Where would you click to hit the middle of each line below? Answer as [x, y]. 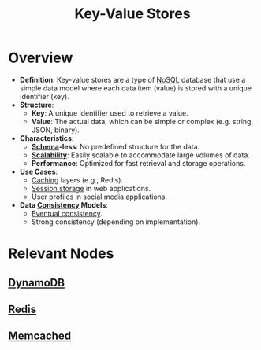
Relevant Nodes [61, 254]
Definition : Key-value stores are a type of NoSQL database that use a [132, 79]
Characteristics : [47, 138]
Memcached [40, 336]
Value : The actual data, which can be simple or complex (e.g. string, [142, 121]
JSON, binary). [56, 130]
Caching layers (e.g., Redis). [77, 180]
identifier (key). [44, 96]
